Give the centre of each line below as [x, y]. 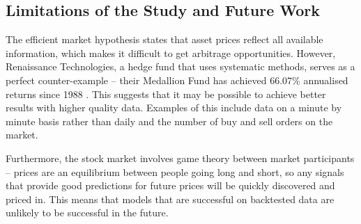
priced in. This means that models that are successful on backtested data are [170, 199]
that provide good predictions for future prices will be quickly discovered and [170, 185]
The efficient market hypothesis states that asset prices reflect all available [164, 39]
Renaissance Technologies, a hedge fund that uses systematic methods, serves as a [180, 66]
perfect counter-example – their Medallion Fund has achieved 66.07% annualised [177, 80]
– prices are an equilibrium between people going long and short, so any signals [175, 171]
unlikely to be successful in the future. [87, 213]
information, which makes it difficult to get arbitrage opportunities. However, [171, 53]
